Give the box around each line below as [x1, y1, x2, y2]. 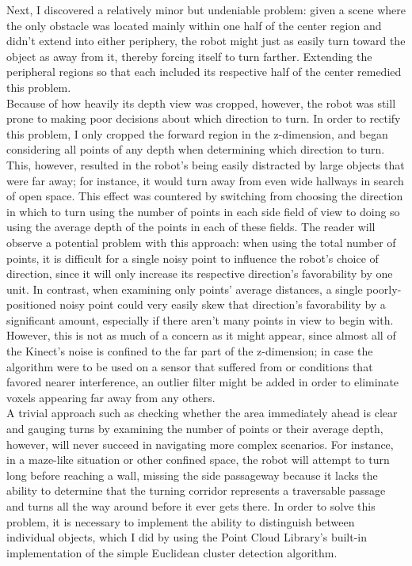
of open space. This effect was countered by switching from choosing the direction [6, 188, 403, 204]
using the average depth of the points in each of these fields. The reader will [6, 218, 376, 235]
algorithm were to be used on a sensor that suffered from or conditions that [6, 358, 373, 374]
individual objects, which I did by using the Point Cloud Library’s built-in [6, 529, 368, 545]
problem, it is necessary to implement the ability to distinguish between [6, 513, 355, 530]
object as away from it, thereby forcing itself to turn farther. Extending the [6, 47, 372, 64]
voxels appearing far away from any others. [6, 389, 216, 405]
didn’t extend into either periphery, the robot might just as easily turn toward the [6, 32, 406, 49]
